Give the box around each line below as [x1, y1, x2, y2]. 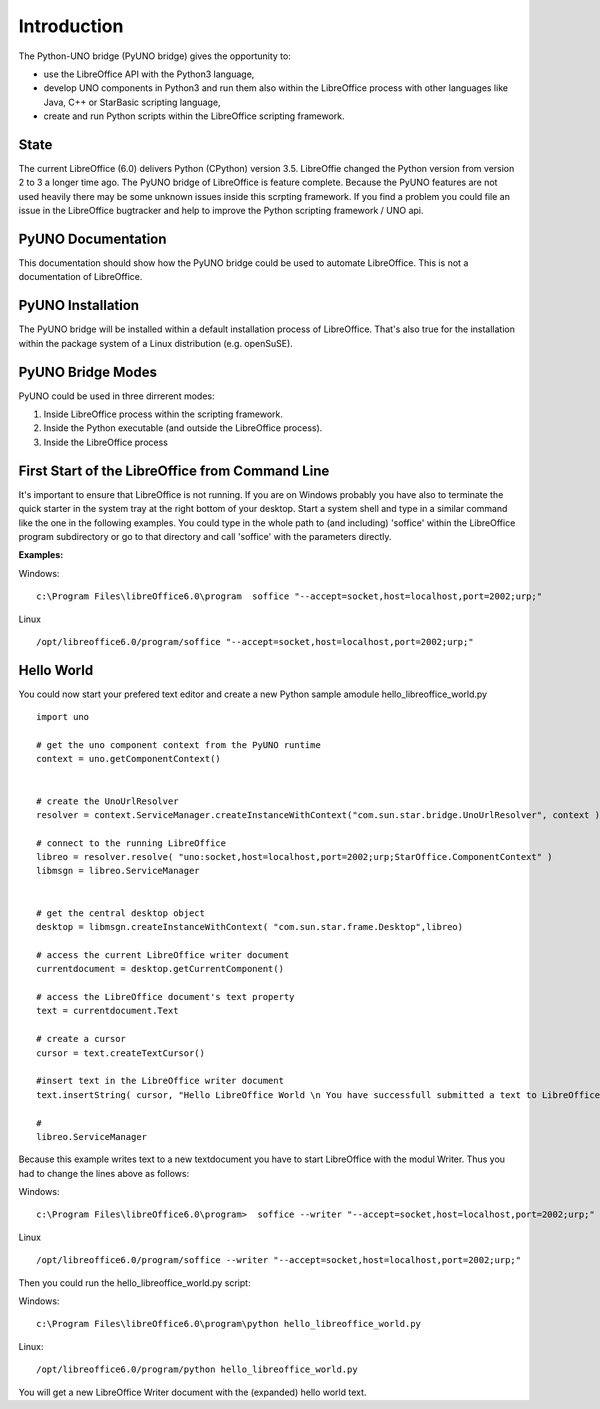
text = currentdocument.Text [36, 1005, 179, 1017]
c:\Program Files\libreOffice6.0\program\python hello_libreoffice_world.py [36, 1318, 422, 1330]
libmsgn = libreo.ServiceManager [36, 865, 200, 877]
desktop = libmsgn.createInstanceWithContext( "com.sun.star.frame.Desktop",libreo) [36, 921, 464, 933]
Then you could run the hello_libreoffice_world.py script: [18, 1276, 251, 1289]
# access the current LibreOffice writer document [36, 949, 290, 960]
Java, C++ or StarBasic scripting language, [43, 96, 221, 108]
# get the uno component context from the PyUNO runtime [36, 739, 322, 750]
